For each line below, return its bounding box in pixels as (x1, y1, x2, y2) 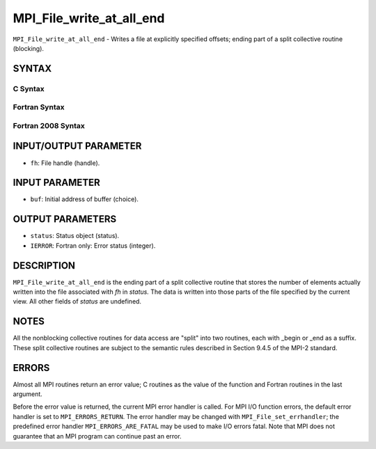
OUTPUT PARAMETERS (13, 213, 117, 226)
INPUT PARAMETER (13, 177, 100, 189)
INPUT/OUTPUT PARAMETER (13, 140, 142, 152)
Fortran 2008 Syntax (13, 120, 85, 130)
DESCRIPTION (13, 260, 76, 271)
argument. (13, 390, 43, 398)
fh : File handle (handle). (30, 159, 100, 167)
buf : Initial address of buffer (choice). (30, 195, 139, 203)
